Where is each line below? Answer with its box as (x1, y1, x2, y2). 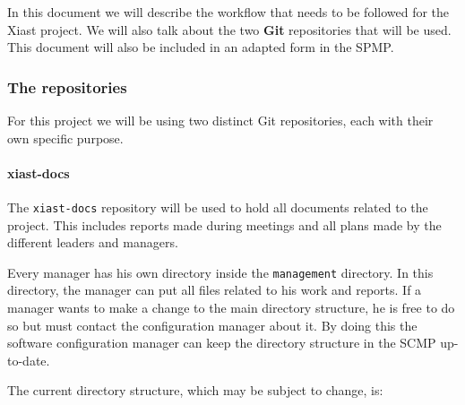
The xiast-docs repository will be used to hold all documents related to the (7, 197, 428, 216)
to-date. (7, 350, 50, 369)
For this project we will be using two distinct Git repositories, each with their (7, 111, 434, 129)
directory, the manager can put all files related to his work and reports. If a (7, 280, 422, 299)
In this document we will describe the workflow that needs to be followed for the (7, 3, 450, 21)
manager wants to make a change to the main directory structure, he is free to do (7, 298, 455, 317)
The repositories (7, 75, 127, 98)
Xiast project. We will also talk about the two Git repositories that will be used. (7, 20, 452, 39)
